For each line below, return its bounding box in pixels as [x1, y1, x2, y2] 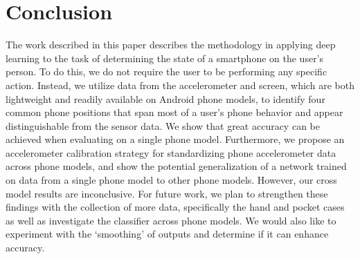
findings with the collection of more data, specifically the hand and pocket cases [6, 200, 345, 214]
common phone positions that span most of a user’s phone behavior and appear [6, 105, 343, 119]
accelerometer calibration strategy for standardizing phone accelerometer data [6, 145, 336, 160]
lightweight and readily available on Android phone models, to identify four [6, 91, 325, 106]
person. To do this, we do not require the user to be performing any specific [6, 64, 327, 79]
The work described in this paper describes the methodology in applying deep [6, 37, 336, 52]
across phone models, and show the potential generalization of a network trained [6, 159, 347, 173]
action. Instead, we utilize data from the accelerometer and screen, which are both [6, 77, 354, 92]
